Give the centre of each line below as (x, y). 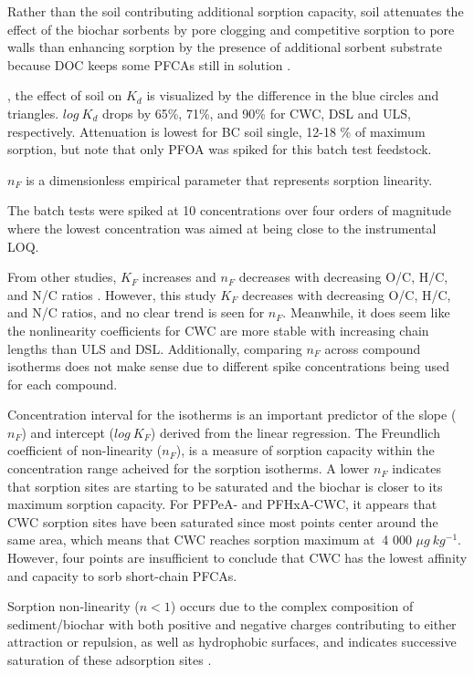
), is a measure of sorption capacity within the (305, 450)
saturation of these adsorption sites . (110, 659)
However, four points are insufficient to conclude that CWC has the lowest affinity (237, 558)
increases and (179, 277)
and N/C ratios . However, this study (112, 294)
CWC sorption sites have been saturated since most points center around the (223, 521)
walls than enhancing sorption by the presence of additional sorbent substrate (225, 47)
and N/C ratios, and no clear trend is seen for (136, 312)
